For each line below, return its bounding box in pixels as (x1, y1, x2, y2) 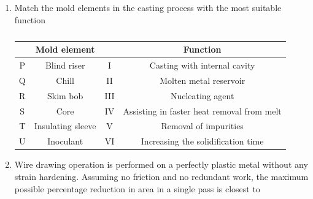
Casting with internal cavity (149, 59, 255, 72)
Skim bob (47, 89, 83, 102)
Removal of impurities (161, 119, 244, 132)
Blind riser (45, 59, 85, 72)
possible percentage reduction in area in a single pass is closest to (14, 182, 260, 195)
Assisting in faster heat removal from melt (123, 104, 282, 117)
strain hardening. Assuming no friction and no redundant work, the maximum (14, 170, 309, 182)
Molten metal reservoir (160, 73, 245, 86)
